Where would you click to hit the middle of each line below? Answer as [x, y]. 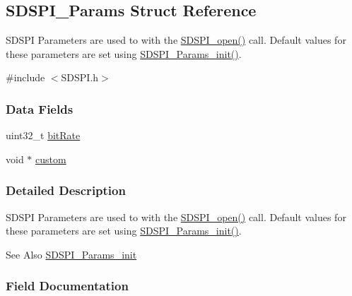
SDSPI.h [80, 77]
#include [25, 77]
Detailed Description [66, 190]
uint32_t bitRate [43, 135]
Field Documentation [67, 286]
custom [51, 159]
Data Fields [40, 108]
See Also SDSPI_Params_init [71, 254]
